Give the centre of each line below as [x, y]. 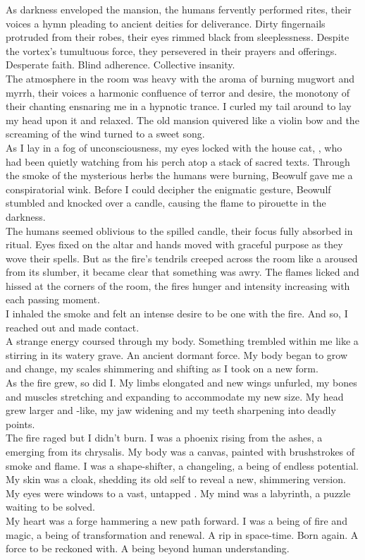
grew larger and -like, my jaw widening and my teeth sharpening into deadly [171, 410]
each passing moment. [53, 299]
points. [20, 424]
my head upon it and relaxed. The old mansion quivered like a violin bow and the [182, 120]
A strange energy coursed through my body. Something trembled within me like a [182, 341]
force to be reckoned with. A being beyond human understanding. [148, 548]
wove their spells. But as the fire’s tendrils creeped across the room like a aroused [182, 258]
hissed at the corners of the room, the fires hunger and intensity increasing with [178, 285]
